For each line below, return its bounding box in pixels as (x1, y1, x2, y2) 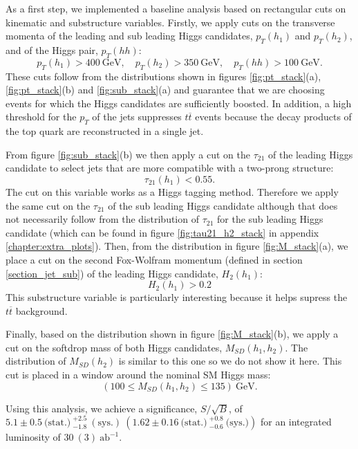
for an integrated (260, 414, 332, 429)
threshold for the (6, 109, 77, 124)
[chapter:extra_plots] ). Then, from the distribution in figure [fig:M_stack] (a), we (6, 239, 348, 253)
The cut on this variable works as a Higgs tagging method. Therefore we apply (6, 184, 339, 199)
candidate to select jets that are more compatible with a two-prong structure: (6, 161, 334, 175)
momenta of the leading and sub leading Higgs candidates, (6, 28, 253, 43)
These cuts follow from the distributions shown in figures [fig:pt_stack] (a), (6, 68, 321, 83)
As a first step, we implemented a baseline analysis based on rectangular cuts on (6, 1, 346, 15)
